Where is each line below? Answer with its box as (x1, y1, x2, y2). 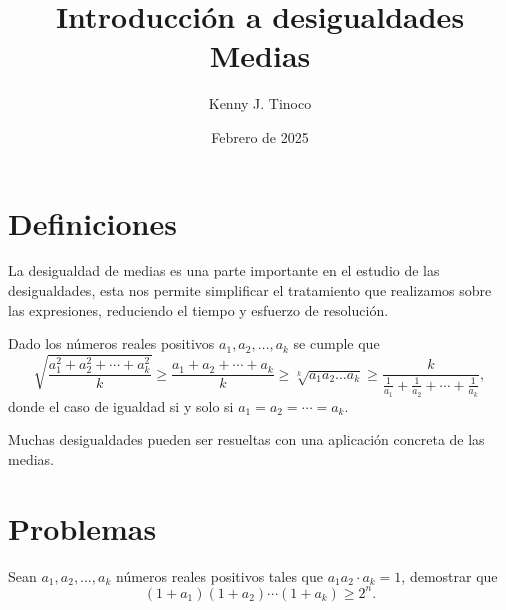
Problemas (8, 507, 157, 548)
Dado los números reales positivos (8, 333, 215, 354)
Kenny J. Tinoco (208, 93, 312, 114)
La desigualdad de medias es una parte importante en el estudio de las (8, 260, 440, 281)
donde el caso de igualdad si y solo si (8, 395, 234, 416)
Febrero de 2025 (211, 126, 309, 147)
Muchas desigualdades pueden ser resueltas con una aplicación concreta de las (8, 429, 485, 450)
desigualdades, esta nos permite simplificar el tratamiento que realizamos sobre (8, 280, 492, 301)
